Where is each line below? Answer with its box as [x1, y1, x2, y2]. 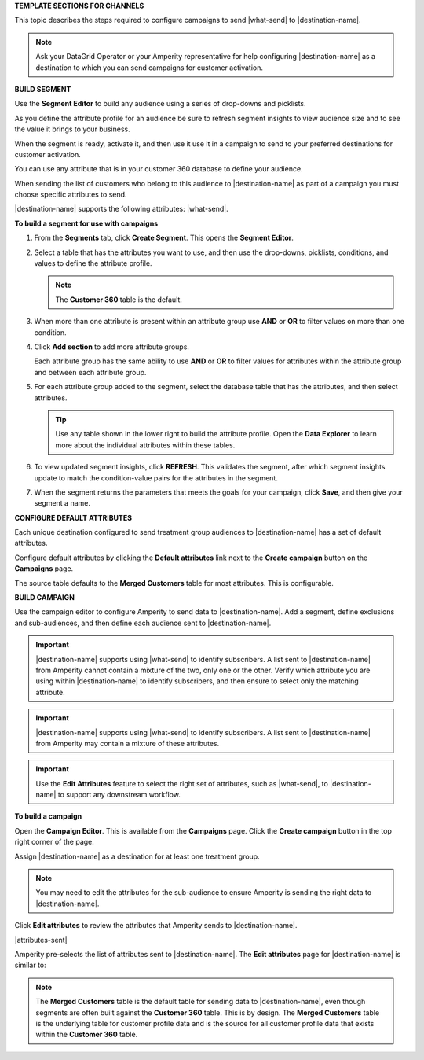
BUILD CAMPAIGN [14, 593, 75, 602]
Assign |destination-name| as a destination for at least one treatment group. [14, 852, 260, 861]
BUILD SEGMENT [14, 84, 71, 94]
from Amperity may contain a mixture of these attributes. [35, 738, 220, 748]
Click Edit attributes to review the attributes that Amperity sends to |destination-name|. [14, 921, 298, 930]
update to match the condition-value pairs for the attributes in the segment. [34, 473, 278, 483]
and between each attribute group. [34, 367, 147, 377]
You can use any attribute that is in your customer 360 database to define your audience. [14, 164, 303, 174]
